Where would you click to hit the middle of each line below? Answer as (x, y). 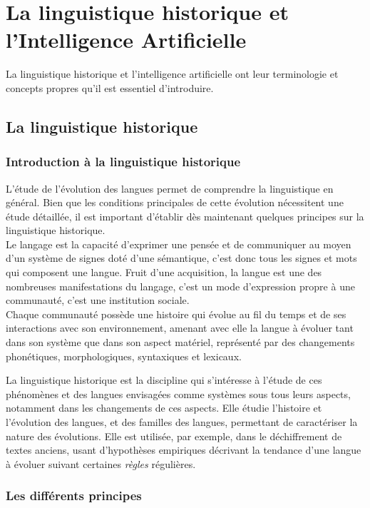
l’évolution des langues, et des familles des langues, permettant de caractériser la (182, 422)
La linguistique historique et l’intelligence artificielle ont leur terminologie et (172, 74)
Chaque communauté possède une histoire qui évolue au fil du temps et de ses (176, 314)
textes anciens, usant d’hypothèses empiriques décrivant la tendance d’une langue (184, 450)
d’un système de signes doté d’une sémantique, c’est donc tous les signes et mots (181, 258)
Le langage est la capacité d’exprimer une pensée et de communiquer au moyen (179, 244)
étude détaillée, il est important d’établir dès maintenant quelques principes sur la (185, 216)
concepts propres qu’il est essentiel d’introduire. (110, 87)
